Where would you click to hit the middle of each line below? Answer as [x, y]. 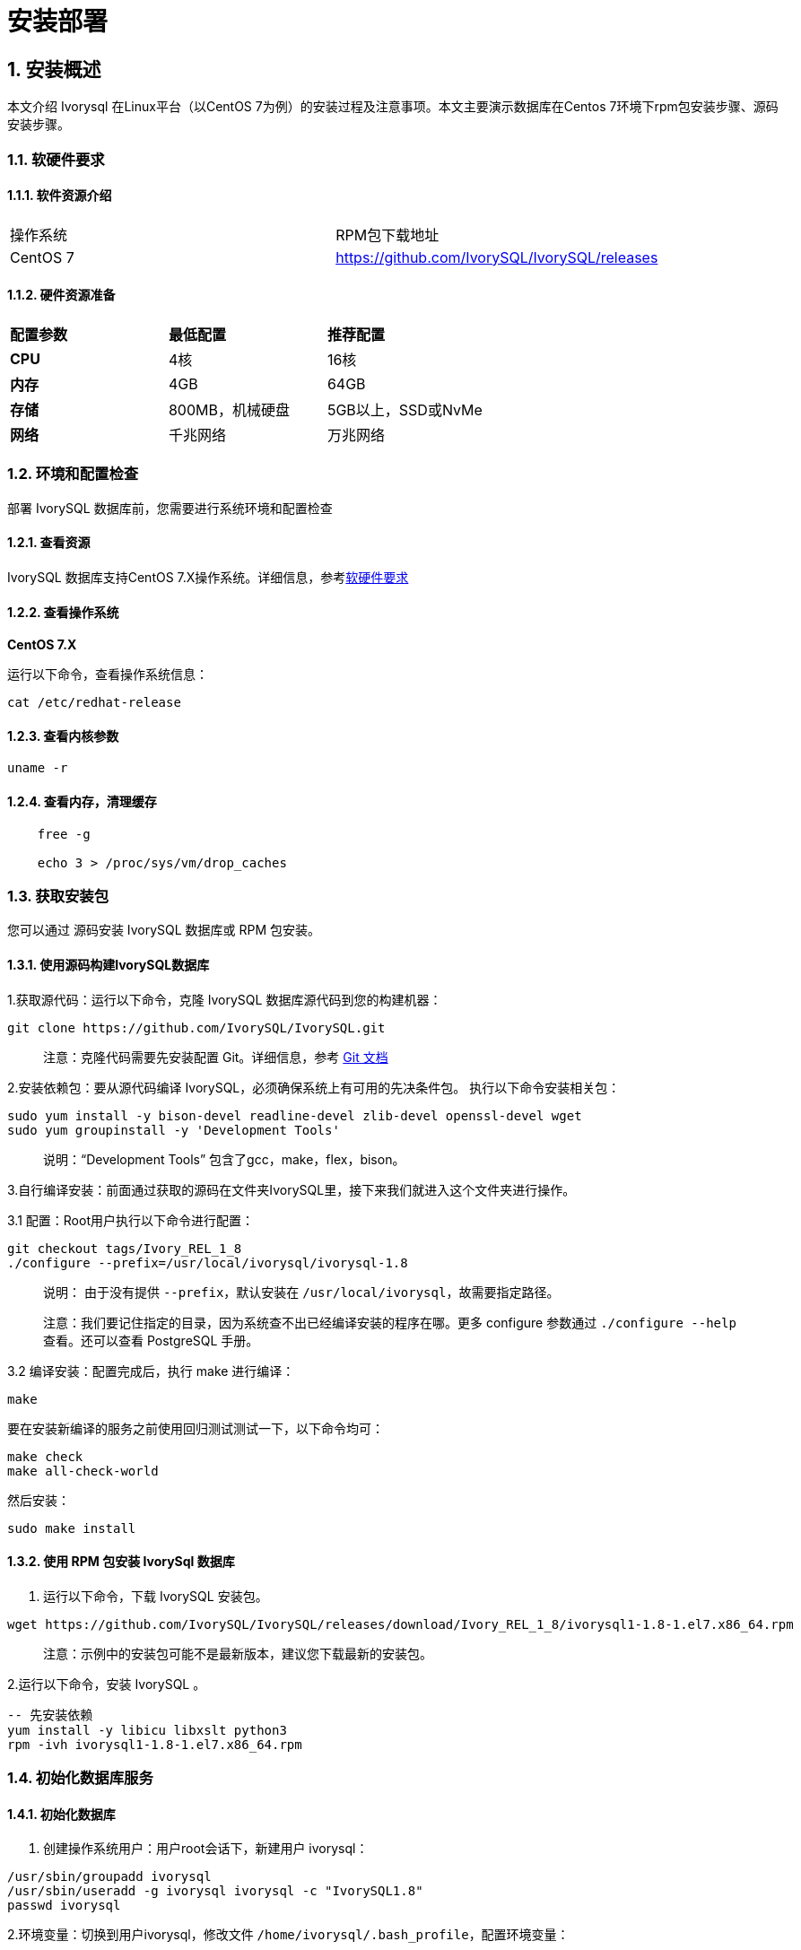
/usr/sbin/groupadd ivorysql [109, 1877]
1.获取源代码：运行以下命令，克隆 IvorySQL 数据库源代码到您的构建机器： [225, 999]
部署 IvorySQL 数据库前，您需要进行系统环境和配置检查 [170, 508]
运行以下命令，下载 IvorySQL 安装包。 [156, 1596]
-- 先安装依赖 [50, 1715]
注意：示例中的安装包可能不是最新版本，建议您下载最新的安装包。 [238, 1653]
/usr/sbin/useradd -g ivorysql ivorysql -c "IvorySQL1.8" [215, 1891]
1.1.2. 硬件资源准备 [61, 295]
